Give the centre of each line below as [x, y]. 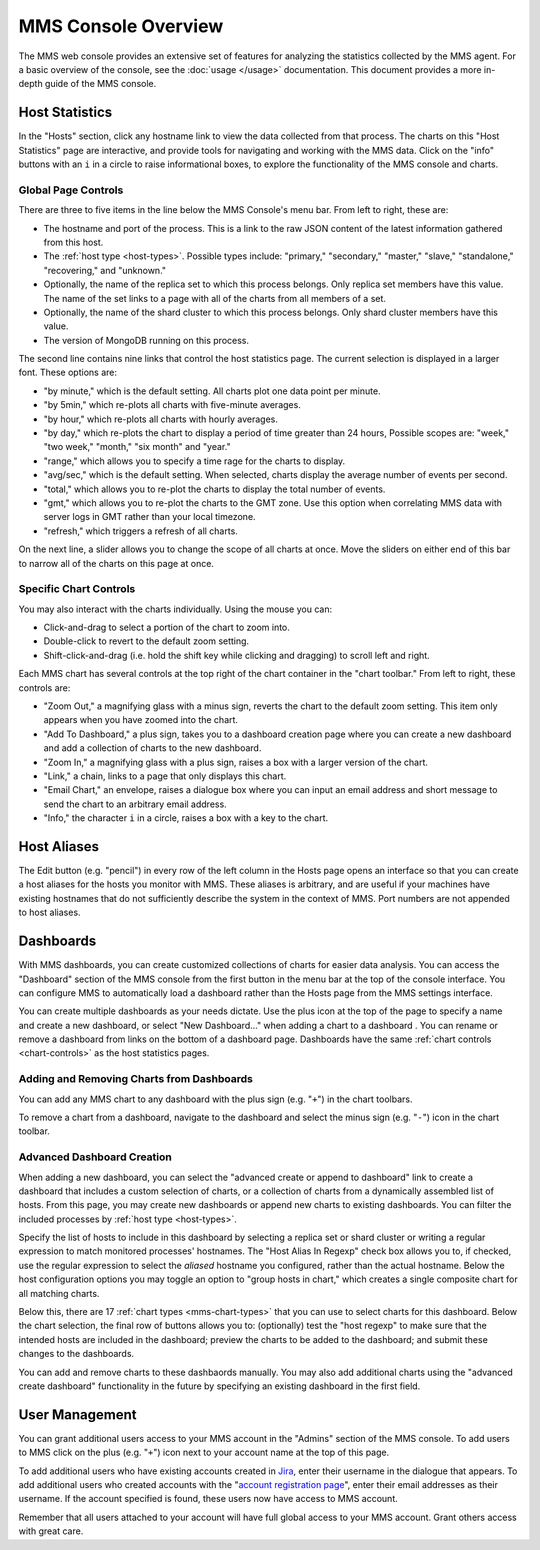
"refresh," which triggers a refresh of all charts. [141, 531]
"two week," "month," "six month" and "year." [137, 447]
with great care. [51, 1531]
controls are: [44, 687]
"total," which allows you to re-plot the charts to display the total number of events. [214, 489]
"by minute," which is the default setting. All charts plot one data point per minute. [212, 391]
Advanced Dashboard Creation [95, 1157]
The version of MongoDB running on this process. [146, 340]
